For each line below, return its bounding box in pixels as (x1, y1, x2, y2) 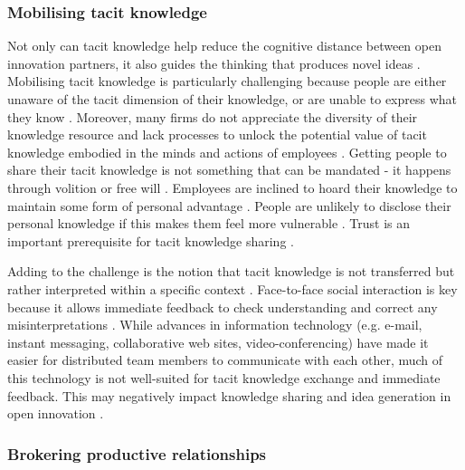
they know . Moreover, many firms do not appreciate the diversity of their (7, 107, 418, 126)
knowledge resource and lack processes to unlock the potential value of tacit (7, 125, 427, 144)
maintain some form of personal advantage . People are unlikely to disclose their (7, 196, 451, 215)
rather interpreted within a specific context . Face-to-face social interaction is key (7, 279, 458, 298)
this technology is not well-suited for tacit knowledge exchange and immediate (7, 368, 441, 387)
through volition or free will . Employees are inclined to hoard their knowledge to (7, 177, 458, 197)
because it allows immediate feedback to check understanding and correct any (7, 297, 438, 316)
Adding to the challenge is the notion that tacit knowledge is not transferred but (7, 262, 455, 281)
